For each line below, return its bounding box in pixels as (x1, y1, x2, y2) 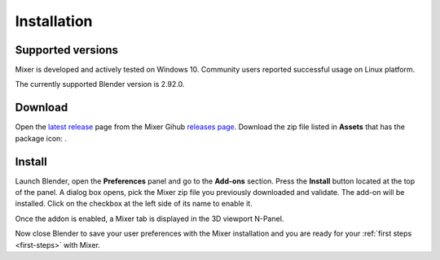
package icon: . (15, 133, 67, 143)
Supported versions (15, 43, 118, 57)
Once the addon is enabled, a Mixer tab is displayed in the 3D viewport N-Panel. (15, 214, 284, 223)
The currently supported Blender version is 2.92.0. (15, 80, 185, 89)
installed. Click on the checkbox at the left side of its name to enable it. (15, 199, 253, 209)
